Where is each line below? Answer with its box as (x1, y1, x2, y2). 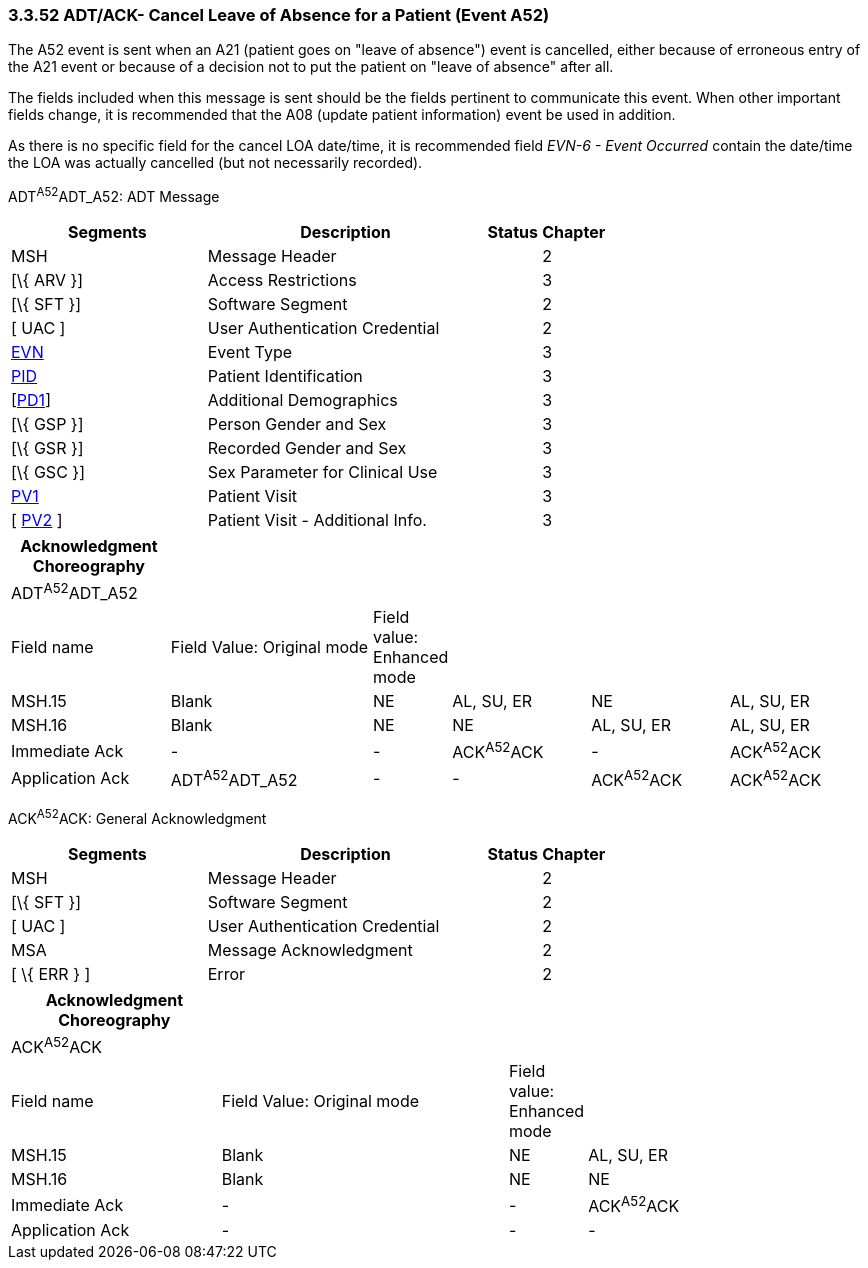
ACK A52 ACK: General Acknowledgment (8, 807, 267, 827)
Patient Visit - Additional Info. (207, 510, 427, 531)
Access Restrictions (207, 270, 357, 291)
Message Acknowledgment (207, 939, 413, 960)
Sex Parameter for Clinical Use (207, 462, 438, 483)
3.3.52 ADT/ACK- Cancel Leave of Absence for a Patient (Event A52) (8, 5, 550, 25)
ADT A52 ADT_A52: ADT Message (8, 185, 220, 206)
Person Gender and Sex (207, 414, 387, 435)
